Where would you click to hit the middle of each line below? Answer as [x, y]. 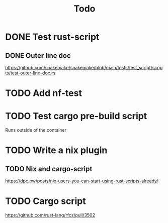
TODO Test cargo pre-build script [76, 116]
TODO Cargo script [46, 201]
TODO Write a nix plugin [56, 150]
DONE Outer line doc [38, 55]
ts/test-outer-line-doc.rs [30, 73]
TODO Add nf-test [44, 93]
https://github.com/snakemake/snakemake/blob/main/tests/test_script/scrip [84, 68]
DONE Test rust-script [52, 37]
